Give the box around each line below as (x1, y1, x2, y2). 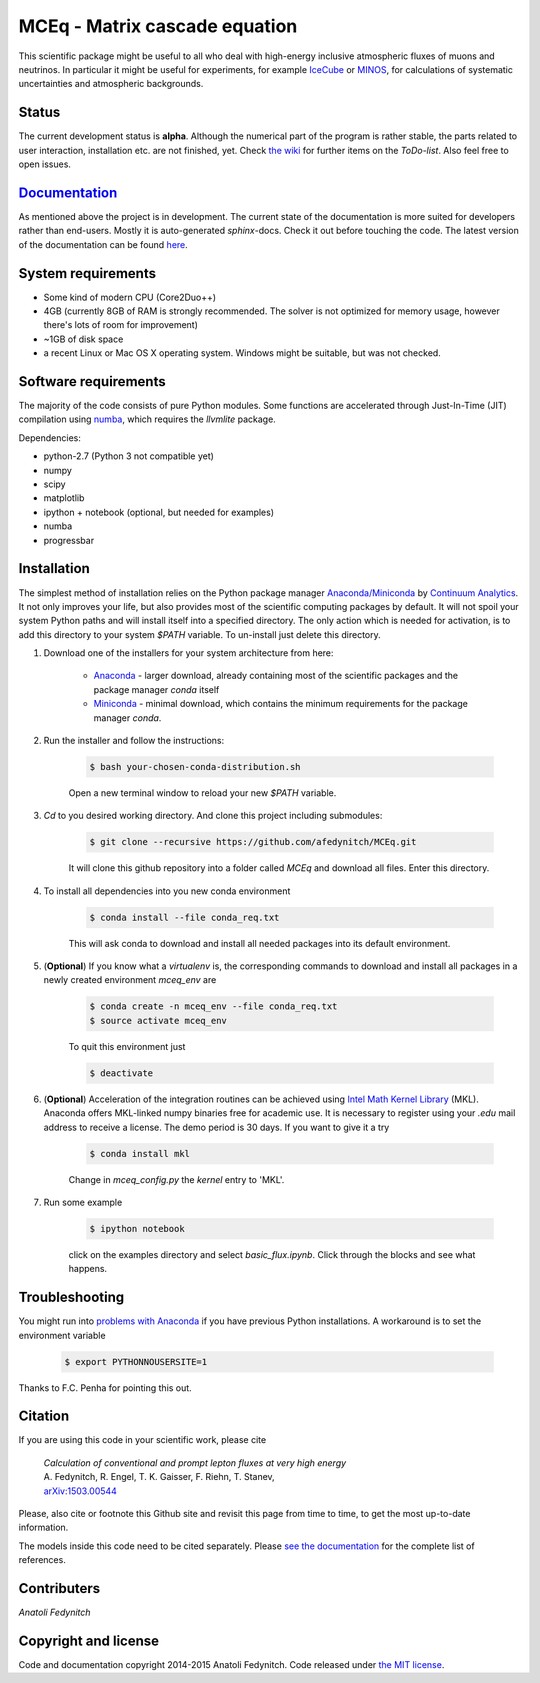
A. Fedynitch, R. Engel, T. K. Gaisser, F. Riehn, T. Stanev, (43, 1471, 275, 1483)
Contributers (18, 1580, 101, 1597)
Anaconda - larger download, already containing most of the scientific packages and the (93, 670, 459, 682)
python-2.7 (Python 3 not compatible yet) (43, 450, 215, 462)
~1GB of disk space (43, 333, 124, 345)
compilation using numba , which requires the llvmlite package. (18, 413, 277, 425)
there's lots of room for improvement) (43, 319, 199, 331)
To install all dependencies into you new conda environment (43, 885, 291, 897)
